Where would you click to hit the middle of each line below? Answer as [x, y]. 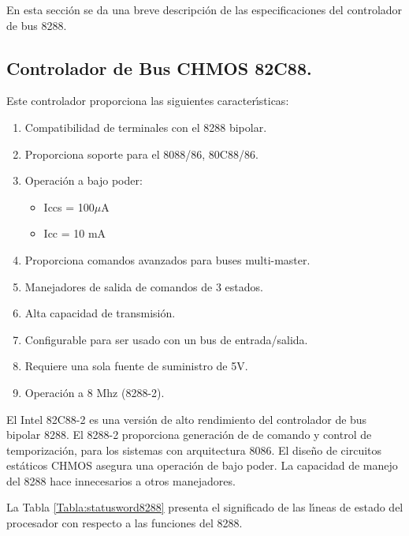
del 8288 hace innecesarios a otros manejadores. [121, 480]
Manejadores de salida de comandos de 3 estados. [144, 286]
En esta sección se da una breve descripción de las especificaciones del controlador [204, 9]
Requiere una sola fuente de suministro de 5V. [136, 366]
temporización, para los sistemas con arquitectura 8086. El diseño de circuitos [194, 450]
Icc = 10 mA [75, 233]
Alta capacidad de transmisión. [100, 313]
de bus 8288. [37, 25]
